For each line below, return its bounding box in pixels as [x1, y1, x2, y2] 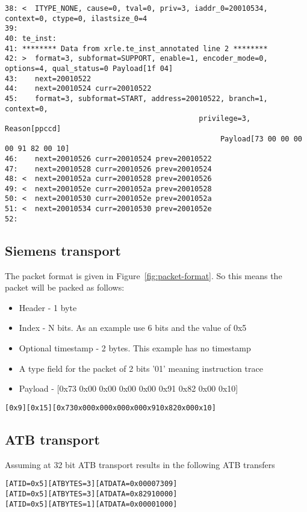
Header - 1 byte [19, 301, 77, 313]
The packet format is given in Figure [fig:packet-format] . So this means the [5, 269, 282, 282]
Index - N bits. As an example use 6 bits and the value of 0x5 [19, 321, 247, 334]
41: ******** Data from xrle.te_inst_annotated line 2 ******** [5, 44, 268, 53]
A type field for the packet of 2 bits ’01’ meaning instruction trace [19, 362, 263, 374]
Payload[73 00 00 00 [220, 134, 302, 143]
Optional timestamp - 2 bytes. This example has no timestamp [19, 342, 251, 354]
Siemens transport [5, 241, 121, 259]
